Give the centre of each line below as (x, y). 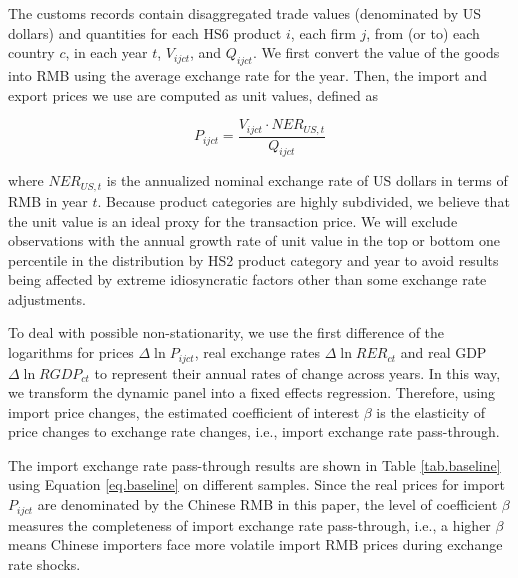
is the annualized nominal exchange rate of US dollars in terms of (307, 180)
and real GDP (443, 352)
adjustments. (47, 298)
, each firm (323, 32)
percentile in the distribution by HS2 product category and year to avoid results (253, 259)
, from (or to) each (423, 32)
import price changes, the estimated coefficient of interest (184, 411)
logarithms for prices (71, 352)
